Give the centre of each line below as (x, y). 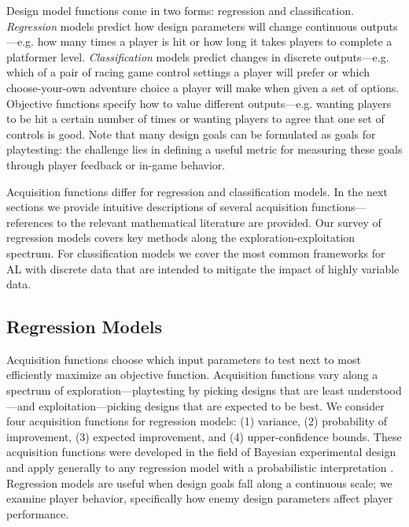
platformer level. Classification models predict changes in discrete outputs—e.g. (198, 56)
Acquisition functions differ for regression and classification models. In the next (197, 191)
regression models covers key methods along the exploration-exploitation (181, 238)
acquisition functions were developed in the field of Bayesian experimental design (201, 452)
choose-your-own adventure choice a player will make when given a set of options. (203, 87)
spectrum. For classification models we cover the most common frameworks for (196, 252)
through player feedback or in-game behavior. (116, 164)
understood (375, 390)
